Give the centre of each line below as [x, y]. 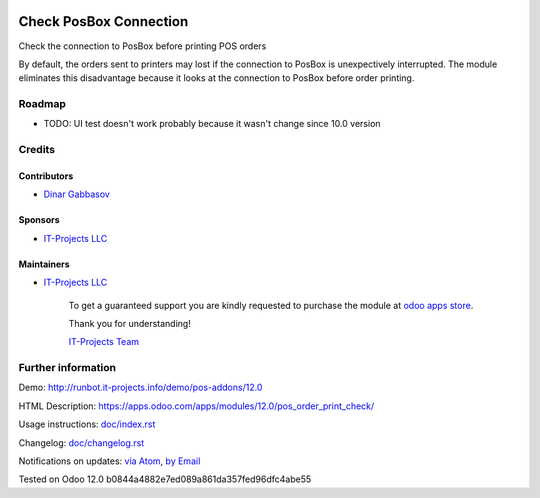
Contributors [46, 176]
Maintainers [44, 264]
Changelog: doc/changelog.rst [81, 442]
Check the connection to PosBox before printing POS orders [142, 46]
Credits [36, 150]
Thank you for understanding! [130, 323]
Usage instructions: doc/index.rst [87, 424]
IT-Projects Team [104, 342]
